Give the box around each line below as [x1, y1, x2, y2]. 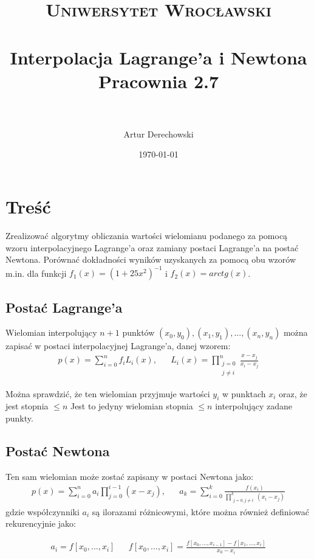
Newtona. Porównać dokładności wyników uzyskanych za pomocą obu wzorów [5, 253, 296, 266]
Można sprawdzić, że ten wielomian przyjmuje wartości [5, 387, 210, 400]
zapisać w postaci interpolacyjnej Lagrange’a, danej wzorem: [5, 339, 231, 352]
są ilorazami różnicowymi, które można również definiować [92, 505, 309, 518]
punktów [122, 326, 155, 339]
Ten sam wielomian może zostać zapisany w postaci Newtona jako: [5, 470, 253, 482]
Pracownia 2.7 [98, 68, 219, 93]
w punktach [222, 387, 266, 400]
